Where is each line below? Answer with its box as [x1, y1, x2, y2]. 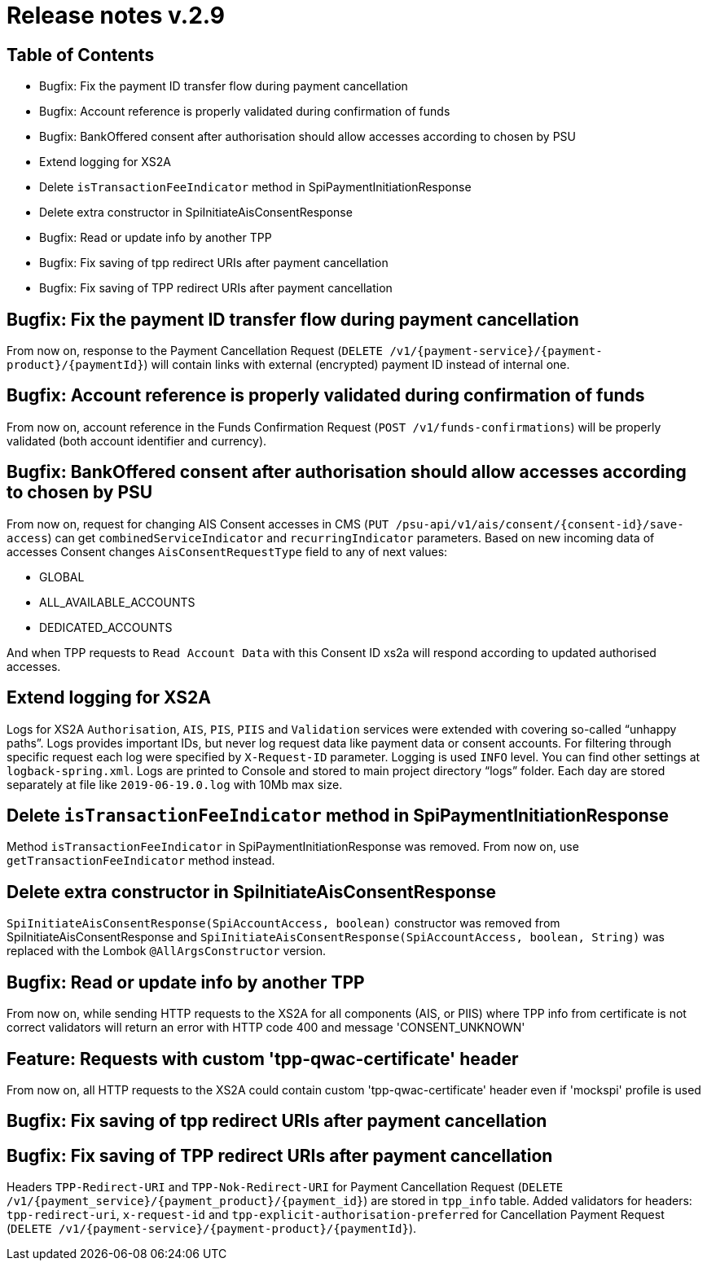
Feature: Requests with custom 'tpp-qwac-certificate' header [7, 1048, 519, 1069]
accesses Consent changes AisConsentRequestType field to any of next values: [7, 544, 448, 559]
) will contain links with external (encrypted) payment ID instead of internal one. [143, 357, 570, 372]
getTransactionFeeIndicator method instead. [7, 853, 275, 868]
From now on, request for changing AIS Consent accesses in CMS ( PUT [7, 516, 389, 531]
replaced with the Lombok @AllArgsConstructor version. [7, 944, 327, 958]
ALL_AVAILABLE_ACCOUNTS [39, 594, 195, 609]
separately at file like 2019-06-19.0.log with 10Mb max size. [7, 777, 343, 791]
